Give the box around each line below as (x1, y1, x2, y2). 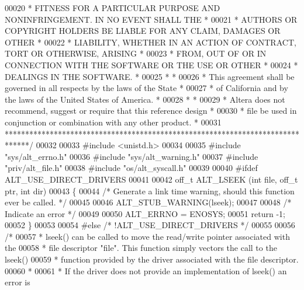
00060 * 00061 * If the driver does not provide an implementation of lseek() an (5, 264, 287, 277)
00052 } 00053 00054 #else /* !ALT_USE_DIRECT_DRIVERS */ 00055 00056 (5, 219, 295, 231)
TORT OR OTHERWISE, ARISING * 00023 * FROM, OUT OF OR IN (5, 47, 267, 60)
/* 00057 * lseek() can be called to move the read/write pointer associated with (5, 230, 290, 242)
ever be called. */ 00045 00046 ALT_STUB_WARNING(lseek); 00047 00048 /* (5, 196, 292, 208)
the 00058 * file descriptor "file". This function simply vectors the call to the (5, 242, 277, 254)
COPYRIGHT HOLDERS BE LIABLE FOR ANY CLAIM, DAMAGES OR (5, 25, 281, 37)
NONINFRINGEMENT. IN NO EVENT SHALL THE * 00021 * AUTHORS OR (5, 13, 298, 25)
